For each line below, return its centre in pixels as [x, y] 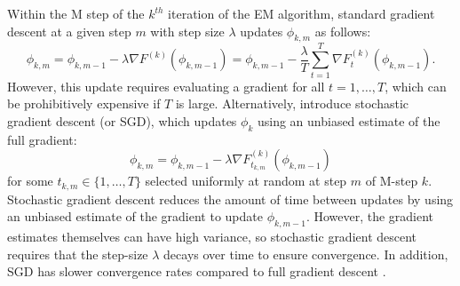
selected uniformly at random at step [246, 181]
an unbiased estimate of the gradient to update [135, 216]
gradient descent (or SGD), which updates [122, 120]
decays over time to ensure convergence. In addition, [306, 254]
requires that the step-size [78, 254]
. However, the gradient [370, 216]
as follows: [343, 31]
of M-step [392, 181]
